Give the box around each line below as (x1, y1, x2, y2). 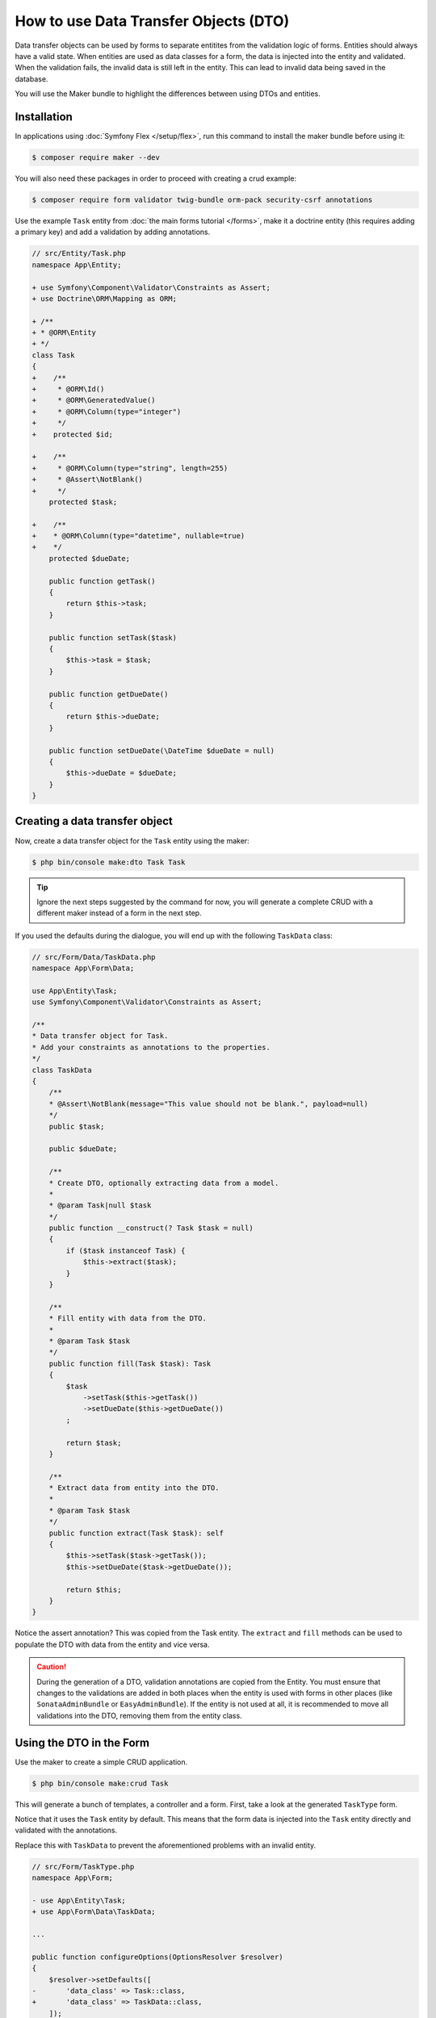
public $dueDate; (48, 1145, 118, 1153)
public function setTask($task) (48, 633, 178, 642)
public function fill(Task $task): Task (48, 1359, 212, 1368)
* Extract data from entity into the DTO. (48, 1484, 220, 1493)
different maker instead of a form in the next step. (36, 908, 202, 918)
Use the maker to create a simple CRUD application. (15, 1756, 188, 1767)
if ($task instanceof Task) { (65, 1246, 186, 1255)
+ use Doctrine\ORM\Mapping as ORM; (31, 294, 178, 303)
